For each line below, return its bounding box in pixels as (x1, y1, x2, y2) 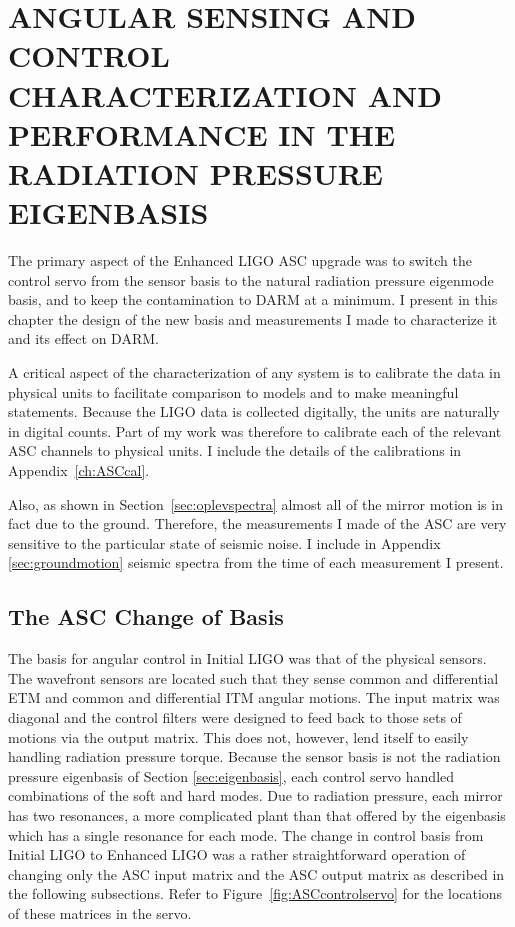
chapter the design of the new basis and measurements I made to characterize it (8, 308, 498, 329)
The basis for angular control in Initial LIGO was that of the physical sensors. (8, 648, 487, 669)
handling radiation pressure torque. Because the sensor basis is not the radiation (8, 746, 501, 767)
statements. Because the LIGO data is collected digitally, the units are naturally (8, 401, 500, 422)
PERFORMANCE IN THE (8, 113, 396, 154)
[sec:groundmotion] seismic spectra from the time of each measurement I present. (8, 552, 504, 573)
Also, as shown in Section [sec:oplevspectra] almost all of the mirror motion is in (8, 493, 503, 514)
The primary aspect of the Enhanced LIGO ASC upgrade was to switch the (8, 250, 472, 271)
